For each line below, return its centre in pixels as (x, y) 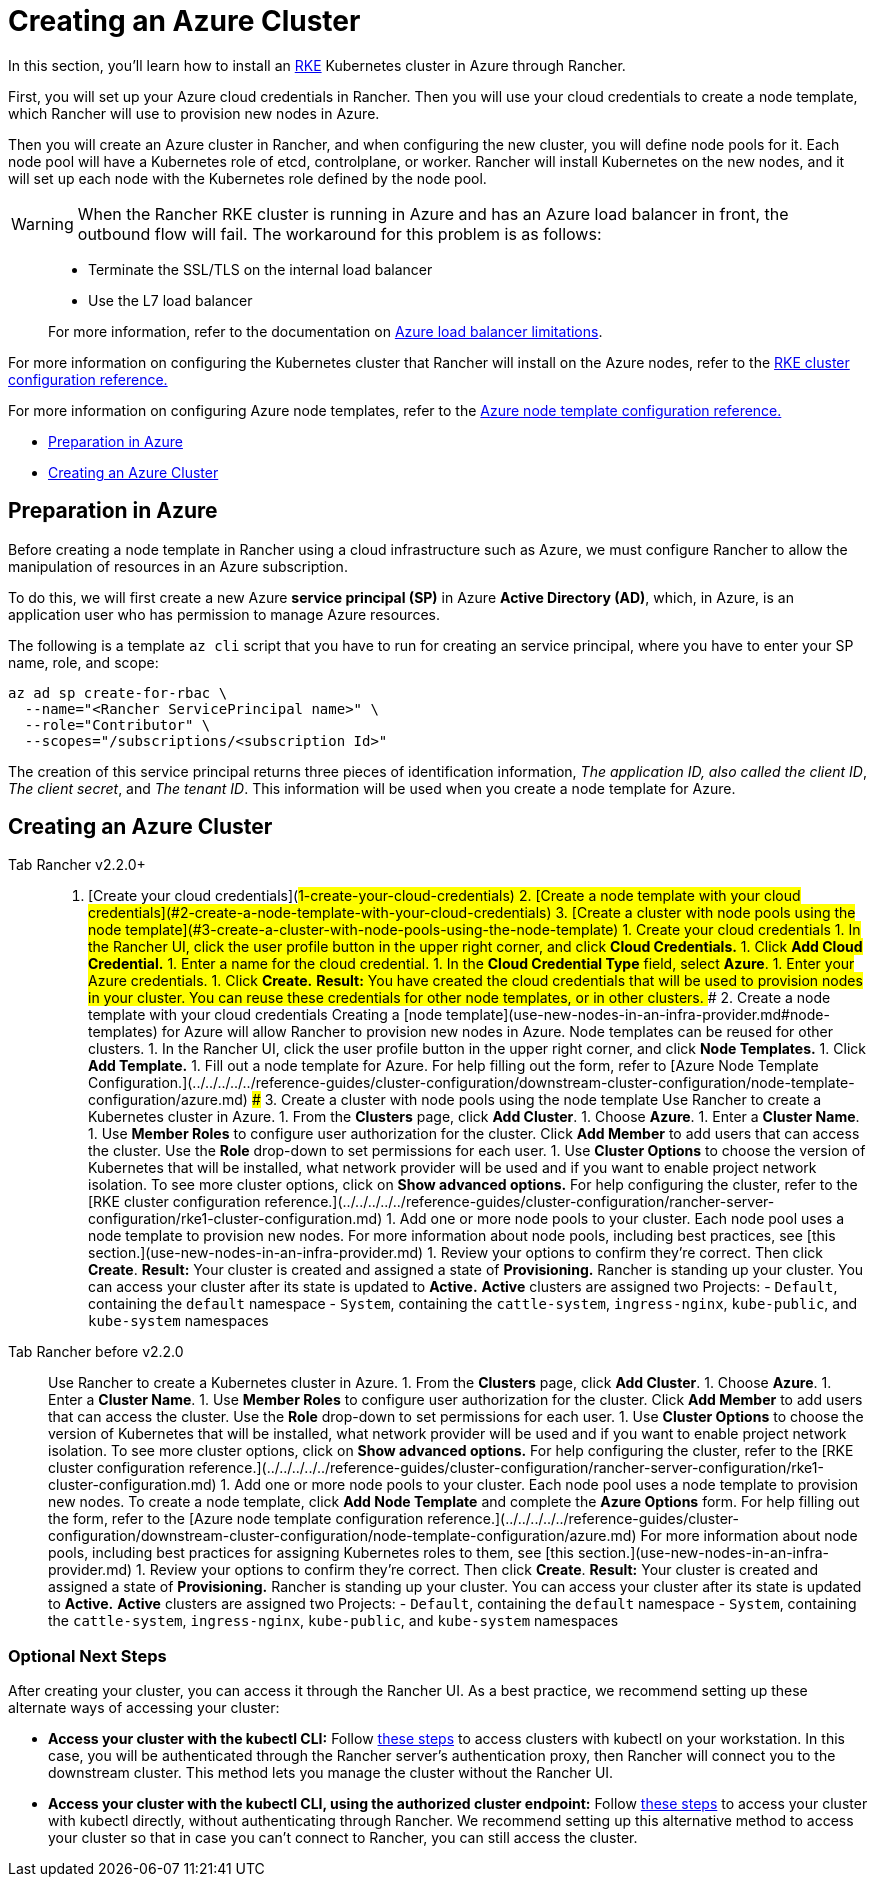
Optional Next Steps (87, 1655)
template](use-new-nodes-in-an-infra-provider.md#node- (638, 1015)
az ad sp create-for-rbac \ (118, 692)
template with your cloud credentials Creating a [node (265, 1015)
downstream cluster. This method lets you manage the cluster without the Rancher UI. (331, 1773)
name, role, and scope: (83, 662)
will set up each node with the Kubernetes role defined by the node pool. (247, 178)
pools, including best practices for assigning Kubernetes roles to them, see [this (311, 1553)
